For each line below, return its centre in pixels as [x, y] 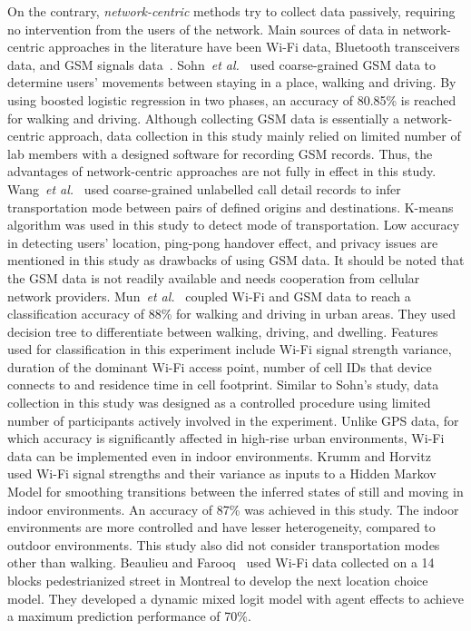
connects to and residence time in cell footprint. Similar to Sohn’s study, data [223, 385]
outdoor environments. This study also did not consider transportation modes [224, 544]
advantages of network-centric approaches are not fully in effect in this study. [222, 171]
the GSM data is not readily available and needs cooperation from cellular [214, 277]
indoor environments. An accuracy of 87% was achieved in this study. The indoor [233, 509]
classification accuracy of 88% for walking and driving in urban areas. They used [232, 314]
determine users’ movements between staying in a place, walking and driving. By [232, 82]
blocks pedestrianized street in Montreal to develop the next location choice [218, 580]
